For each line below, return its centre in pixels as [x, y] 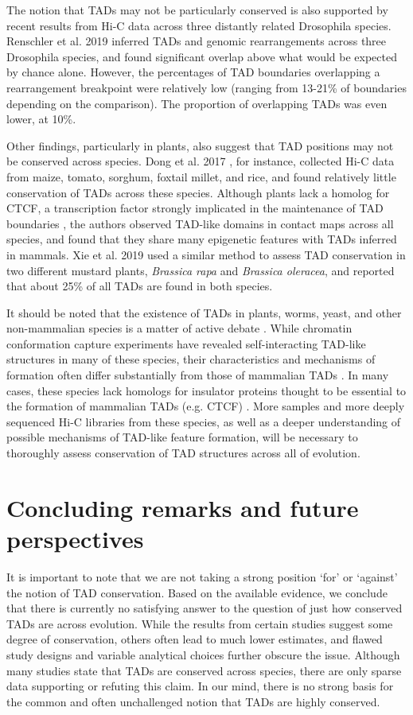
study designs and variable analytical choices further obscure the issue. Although [203, 654]
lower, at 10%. [41, 119]
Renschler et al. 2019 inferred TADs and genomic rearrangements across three [197, 41]
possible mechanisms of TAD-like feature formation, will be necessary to [182, 437]
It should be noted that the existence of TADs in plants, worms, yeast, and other [204, 312]
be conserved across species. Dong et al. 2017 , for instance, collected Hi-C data [201, 161]
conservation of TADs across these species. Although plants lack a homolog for [198, 192]
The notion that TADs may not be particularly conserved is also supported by [197, 10]
